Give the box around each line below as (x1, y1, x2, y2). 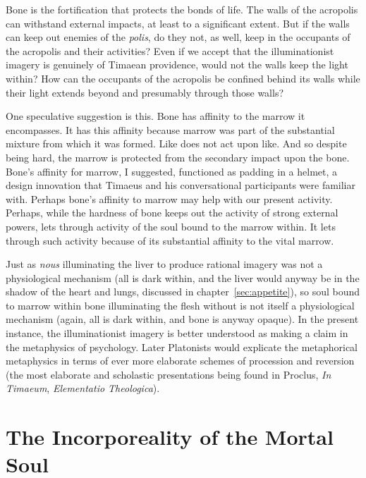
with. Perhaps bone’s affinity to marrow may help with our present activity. (6, 191, 333, 206)
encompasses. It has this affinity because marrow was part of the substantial (6, 122, 335, 137)
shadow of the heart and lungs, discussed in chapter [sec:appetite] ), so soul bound (6, 284, 360, 299)
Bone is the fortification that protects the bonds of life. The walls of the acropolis (6, 2, 358, 16)
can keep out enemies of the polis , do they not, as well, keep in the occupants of (6, 30, 350, 44)
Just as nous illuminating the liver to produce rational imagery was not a (6, 257, 323, 271)
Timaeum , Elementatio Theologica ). (6, 381, 160, 396)
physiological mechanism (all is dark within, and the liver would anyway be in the (6, 270, 360, 285)
